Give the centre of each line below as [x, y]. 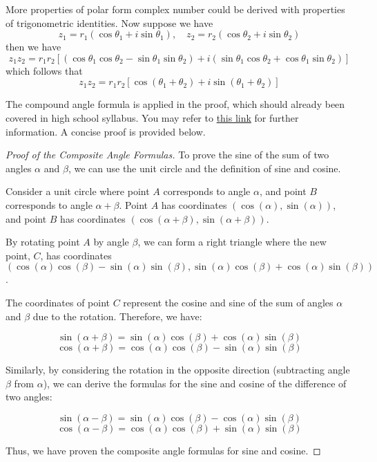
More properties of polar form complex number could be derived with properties [175, 9]
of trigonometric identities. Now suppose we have [109, 22]
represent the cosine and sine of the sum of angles [228, 302]
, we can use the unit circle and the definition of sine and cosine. [204, 168]
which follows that [44, 70]
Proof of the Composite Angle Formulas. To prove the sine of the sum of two [167, 155]
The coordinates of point [58, 302]
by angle [111, 242]
